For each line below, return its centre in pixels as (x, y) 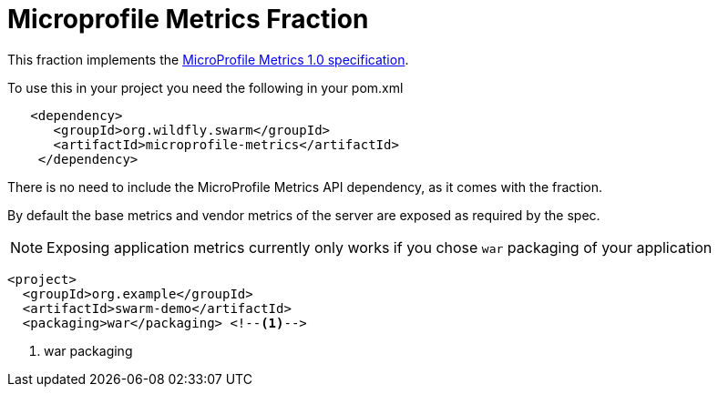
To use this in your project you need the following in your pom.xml (205, 87)
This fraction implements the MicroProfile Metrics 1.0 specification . (208, 59)
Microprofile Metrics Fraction (188, 19)
